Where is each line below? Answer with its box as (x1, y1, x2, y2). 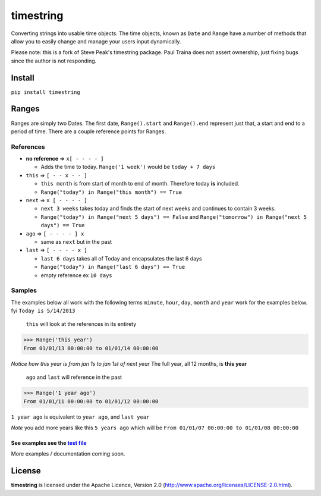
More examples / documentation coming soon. (11, 450, 125, 457)
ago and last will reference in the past (26, 373, 122, 381)
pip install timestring (11, 89, 80, 95)
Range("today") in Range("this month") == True (40, 189, 182, 196)
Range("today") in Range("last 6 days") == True (40, 263, 185, 271)
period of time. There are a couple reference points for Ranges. (11, 128, 166, 135)
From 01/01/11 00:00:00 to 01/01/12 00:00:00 (23, 398, 159, 404)
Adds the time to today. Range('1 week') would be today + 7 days (40, 164, 216, 171)
